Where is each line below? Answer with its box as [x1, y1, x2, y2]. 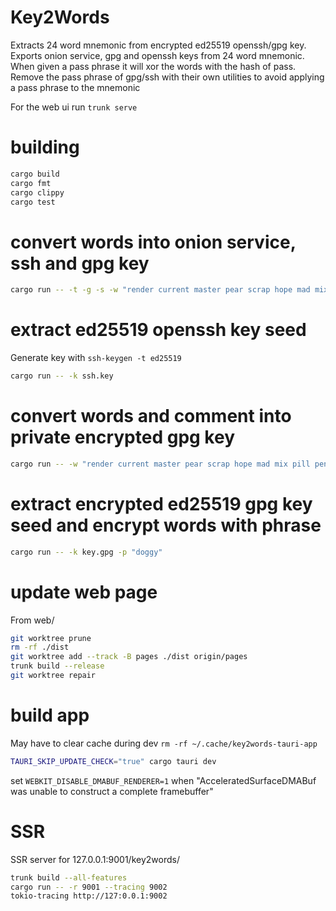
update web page [10, 581, 158, 603]
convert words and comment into [10, 405, 292, 428]
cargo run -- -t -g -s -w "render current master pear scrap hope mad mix [10, 285, 329, 295]
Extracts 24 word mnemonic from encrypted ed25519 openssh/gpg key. [10, 39, 307, 51]
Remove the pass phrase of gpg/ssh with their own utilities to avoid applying [10, 71, 325, 83]
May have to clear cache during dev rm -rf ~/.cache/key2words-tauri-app [10, 737, 318, 749]
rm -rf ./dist [10, 642, 70, 653]
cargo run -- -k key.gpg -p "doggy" [10, 547, 163, 557]
